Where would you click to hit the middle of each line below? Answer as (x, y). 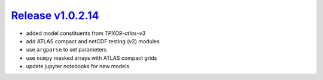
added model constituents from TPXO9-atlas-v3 (86, 33)
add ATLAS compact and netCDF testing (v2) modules (93, 41)
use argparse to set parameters (66, 50)
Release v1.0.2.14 (55, 15)
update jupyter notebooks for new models (78, 66)
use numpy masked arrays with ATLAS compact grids (92, 58)
